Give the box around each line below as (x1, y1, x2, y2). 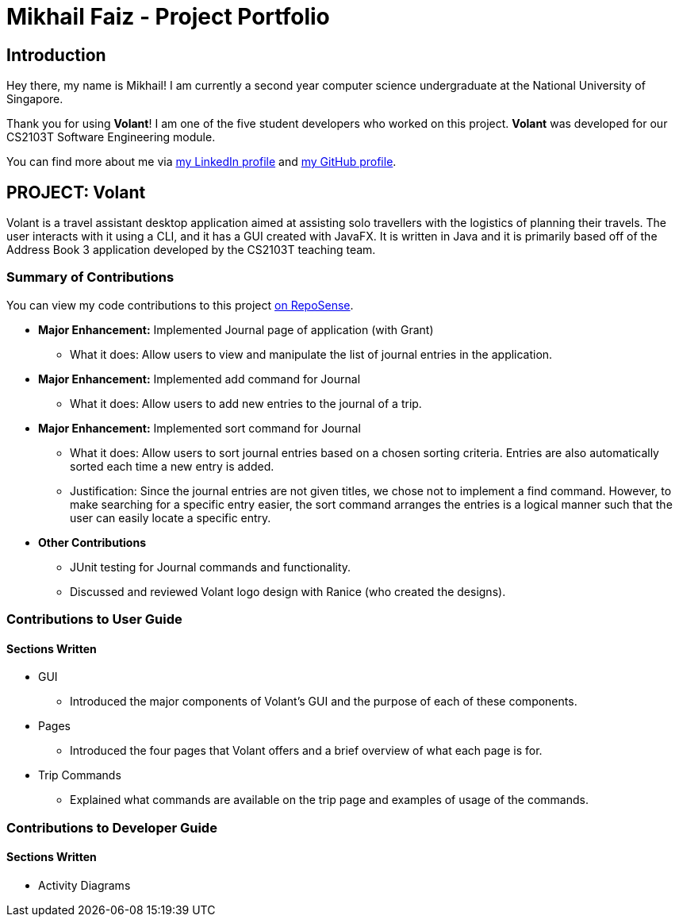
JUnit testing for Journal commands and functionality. (70, 560, 351, 574)
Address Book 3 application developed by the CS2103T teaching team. (6, 243, 376, 257)
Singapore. (6, 92, 63, 106)
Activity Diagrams (38, 878, 131, 892)
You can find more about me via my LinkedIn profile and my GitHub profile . (6, 155, 397, 169)
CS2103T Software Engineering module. (6, 130, 216, 144)
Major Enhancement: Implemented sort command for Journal (38, 421, 361, 435)
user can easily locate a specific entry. (70, 510, 271, 525)
